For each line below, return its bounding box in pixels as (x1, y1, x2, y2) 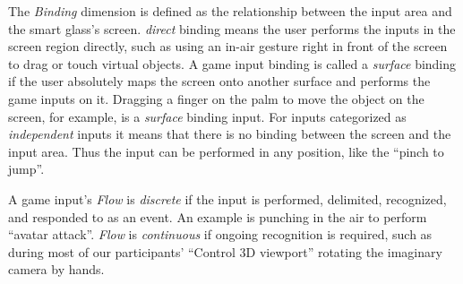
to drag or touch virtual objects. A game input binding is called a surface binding (8, 54, 457, 73)
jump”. (8, 159, 45, 178)
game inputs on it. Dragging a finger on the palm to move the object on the (8, 89, 424, 108)
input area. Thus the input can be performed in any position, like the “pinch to (8, 142, 444, 160)
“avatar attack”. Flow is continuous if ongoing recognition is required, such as (8, 225, 433, 244)
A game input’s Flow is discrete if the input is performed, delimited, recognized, (8, 189, 447, 208)
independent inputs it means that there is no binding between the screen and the (8, 125, 451, 143)
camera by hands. (8, 260, 105, 279)
